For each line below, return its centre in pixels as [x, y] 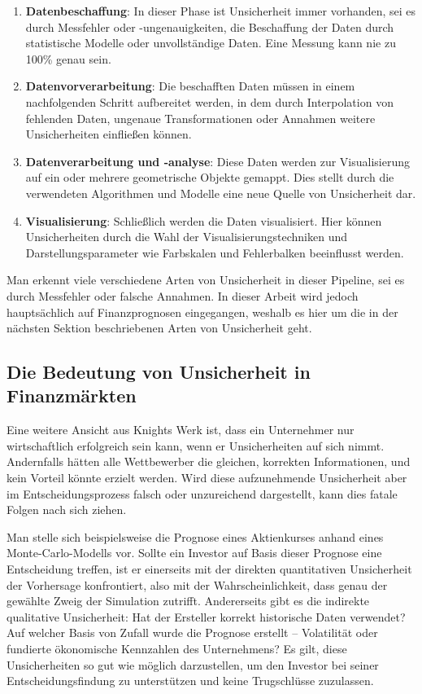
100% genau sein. [68, 58]
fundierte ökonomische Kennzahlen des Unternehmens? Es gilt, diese [177, 648]
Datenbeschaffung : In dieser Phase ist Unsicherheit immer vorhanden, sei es [221, 11]
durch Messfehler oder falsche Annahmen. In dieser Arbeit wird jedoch [183, 295]
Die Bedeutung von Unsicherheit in [159, 372]
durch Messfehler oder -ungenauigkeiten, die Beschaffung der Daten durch [210, 26]
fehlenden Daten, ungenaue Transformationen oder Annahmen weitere [200, 118]
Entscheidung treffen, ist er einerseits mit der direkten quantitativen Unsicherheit [209, 569]
